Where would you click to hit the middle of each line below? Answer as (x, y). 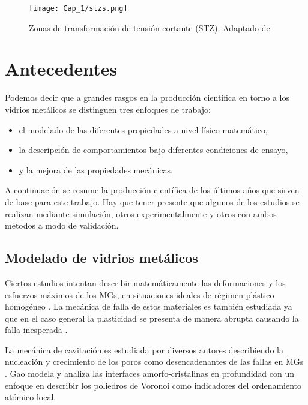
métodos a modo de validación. (62, 225)
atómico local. (31, 397)
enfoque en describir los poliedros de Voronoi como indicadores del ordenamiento (153, 385)
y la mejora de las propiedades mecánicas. (96, 169)
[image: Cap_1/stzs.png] (78, 8)
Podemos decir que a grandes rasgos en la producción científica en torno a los (147, 97)
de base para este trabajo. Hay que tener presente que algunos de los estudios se (152, 201)
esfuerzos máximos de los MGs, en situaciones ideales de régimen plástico (140, 294)
